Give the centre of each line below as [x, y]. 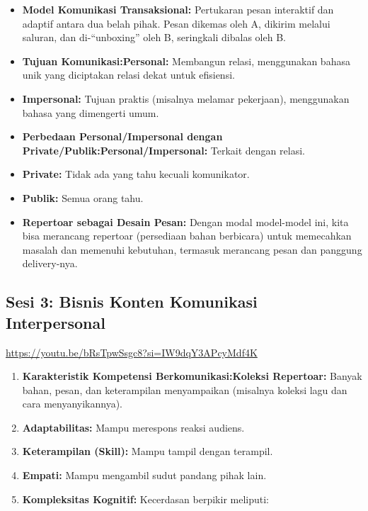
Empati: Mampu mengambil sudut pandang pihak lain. [144, 475]
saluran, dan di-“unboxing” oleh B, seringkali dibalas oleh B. [154, 37]
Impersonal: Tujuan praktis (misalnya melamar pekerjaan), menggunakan [186, 98]
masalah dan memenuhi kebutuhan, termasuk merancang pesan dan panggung [192, 249]
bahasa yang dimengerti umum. [91, 112]
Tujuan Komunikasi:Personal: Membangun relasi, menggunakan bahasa [186, 61]
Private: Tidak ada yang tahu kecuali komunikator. [136, 174]
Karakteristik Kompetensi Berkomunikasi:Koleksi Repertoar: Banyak [192, 376]
